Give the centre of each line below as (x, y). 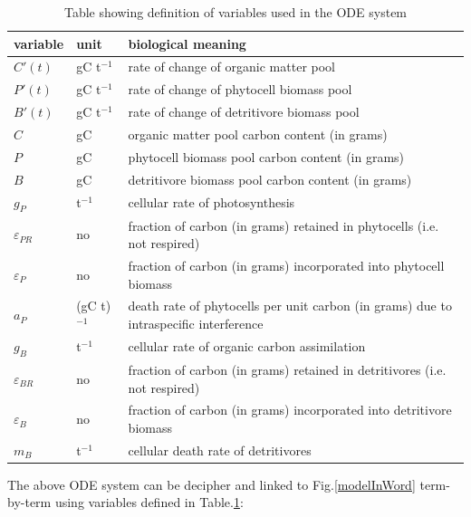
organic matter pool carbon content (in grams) (258, 134)
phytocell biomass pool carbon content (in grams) (266, 156)
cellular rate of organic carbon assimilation (247, 346)
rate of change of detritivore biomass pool (244, 112)
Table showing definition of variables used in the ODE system (235, 12)
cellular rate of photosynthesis (211, 202)
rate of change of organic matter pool (231, 67)
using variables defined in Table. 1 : (149, 502)
